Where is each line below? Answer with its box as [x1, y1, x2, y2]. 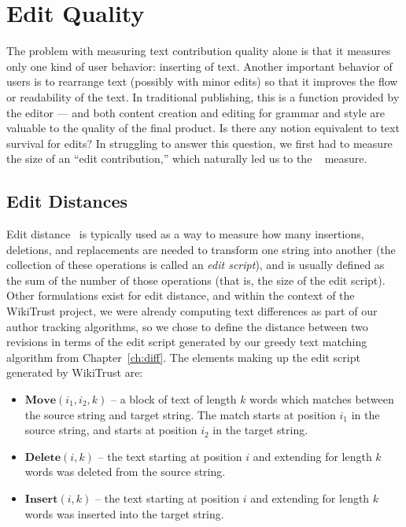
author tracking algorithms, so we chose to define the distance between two [6, 318, 368, 334]
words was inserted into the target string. [24, 505, 224, 521]
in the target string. [212, 422, 308, 438]
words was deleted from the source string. [24, 463, 226, 480]
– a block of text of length [111, 391, 237, 407]
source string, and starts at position [24, 422, 197, 438]
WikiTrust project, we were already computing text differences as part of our [6, 303, 378, 319]
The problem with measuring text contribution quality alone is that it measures [6, 42, 391, 59]
